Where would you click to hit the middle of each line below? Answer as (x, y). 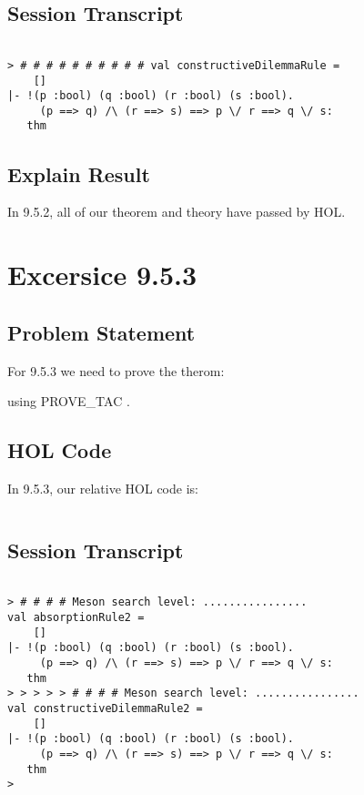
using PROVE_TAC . (69, 401)
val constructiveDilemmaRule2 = (105, 708)
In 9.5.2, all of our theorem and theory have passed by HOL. (177, 212)
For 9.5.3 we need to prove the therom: (116, 370)
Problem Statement (101, 332)
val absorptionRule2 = (76, 618)
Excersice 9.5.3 (102, 275)
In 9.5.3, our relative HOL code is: (103, 488)
